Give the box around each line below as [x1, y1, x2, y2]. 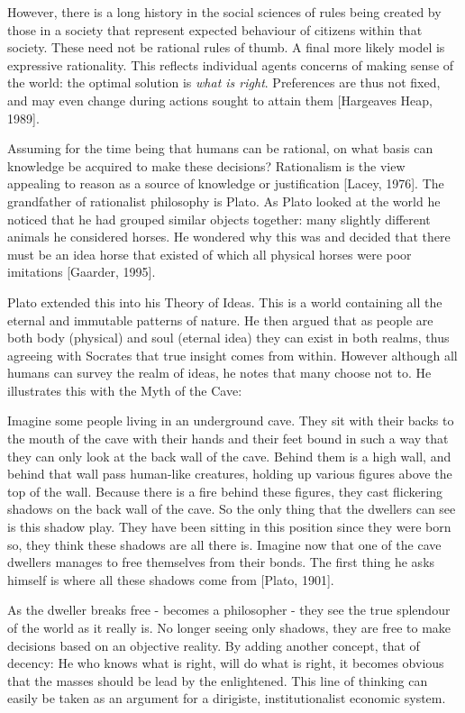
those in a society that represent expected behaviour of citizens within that [7, 20, 423, 39]
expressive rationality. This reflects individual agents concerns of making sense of [7, 55, 454, 74]
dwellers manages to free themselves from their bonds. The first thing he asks [7, 553, 435, 571]
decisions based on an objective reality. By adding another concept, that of [7, 635, 420, 654]
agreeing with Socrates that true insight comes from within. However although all [7, 345, 458, 364]
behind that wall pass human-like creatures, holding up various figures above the [7, 464, 452, 483]
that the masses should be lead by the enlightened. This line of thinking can [7, 671, 428, 690]
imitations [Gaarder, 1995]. [7, 262, 156, 281]
